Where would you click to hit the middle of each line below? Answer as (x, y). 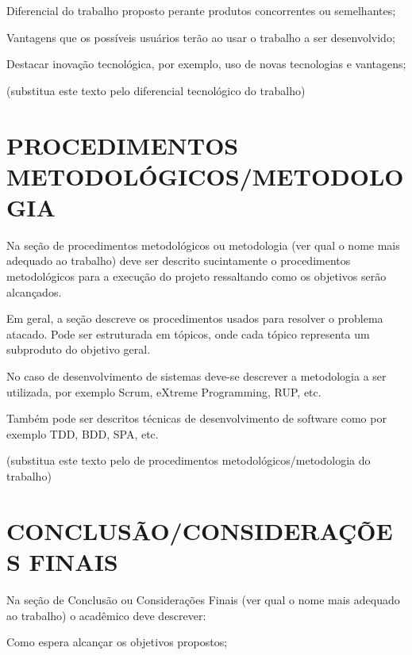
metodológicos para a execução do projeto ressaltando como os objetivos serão (196, 276)
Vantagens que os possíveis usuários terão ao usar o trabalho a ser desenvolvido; (201, 37)
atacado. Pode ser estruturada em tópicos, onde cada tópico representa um (188, 333)
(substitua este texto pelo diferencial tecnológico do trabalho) (156, 90)
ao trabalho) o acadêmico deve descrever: (106, 615)
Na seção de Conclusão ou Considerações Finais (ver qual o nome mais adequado (203, 599)
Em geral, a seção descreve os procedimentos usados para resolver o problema (195, 318)
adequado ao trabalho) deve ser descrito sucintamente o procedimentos (179, 260)
